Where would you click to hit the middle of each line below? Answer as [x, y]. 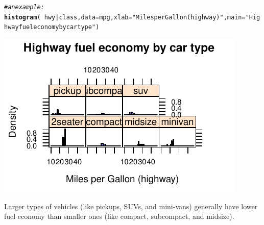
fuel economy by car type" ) [59, 27]
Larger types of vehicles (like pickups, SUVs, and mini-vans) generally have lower [131, 206]
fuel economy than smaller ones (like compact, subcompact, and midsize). [119, 216]
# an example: [24, 7]
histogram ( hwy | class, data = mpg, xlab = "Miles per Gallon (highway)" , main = [125, 17]
